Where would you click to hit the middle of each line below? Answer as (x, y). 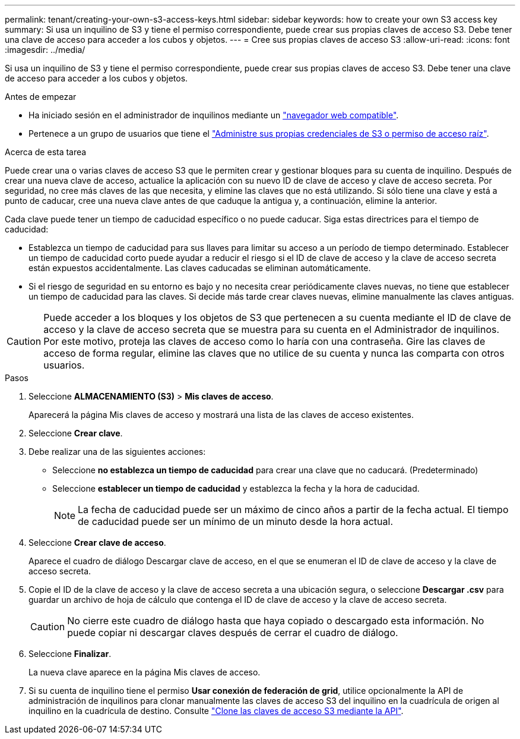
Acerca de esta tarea (46, 152)
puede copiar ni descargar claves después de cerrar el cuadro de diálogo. (233, 633)
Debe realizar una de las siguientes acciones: (117, 452)
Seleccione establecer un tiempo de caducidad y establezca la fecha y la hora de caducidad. (236, 488)
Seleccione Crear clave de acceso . (97, 543)
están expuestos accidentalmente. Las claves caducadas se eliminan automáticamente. (200, 268)
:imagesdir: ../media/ (45, 50)
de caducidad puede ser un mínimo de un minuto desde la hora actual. (235, 521)
